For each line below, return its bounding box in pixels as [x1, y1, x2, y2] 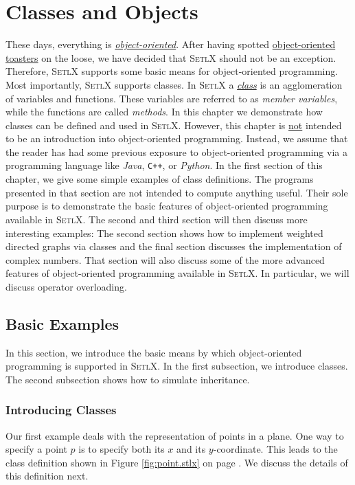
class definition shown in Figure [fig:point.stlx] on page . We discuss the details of [5, 455, 348, 469]
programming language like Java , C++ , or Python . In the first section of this [5, 158, 323, 172]
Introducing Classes [5, 401, 117, 418]
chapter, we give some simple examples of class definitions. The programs [5, 172, 314, 186]
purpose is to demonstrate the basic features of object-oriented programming [5, 199, 328, 213]
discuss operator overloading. [5, 279, 127, 293]
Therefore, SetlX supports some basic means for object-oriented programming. [5, 64, 339, 78]
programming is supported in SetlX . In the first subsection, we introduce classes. [5, 359, 348, 373]
